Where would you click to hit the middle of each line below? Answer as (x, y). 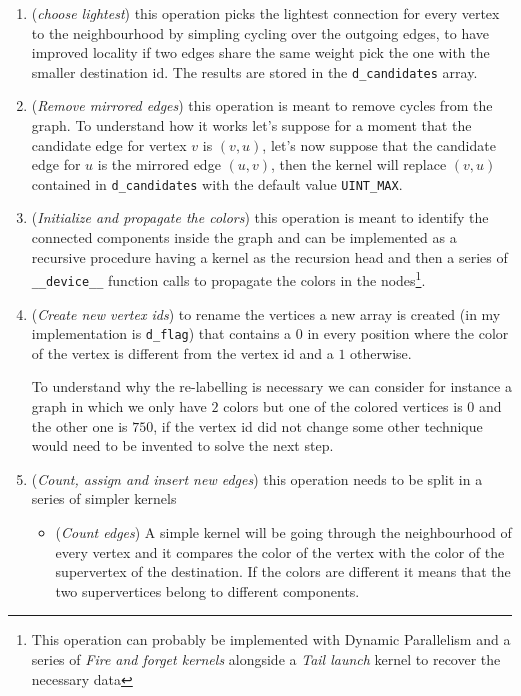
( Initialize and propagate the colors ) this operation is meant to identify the (260, 217)
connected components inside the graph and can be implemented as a (244, 237)
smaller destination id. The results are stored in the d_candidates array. (254, 71)
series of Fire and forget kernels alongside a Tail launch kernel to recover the (266, 658)
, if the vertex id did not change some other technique (318, 425)
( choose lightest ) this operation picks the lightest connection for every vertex (265, 13)
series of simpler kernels (104, 498)
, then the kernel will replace (359, 164)
